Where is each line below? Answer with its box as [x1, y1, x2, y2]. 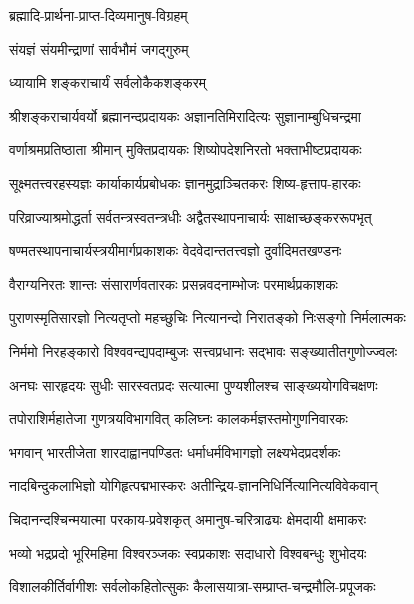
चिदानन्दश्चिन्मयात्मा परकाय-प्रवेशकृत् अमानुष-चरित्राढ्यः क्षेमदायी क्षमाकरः [9, 508, 367, 529]
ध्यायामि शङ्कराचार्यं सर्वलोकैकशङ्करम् [9, 72, 207, 93]
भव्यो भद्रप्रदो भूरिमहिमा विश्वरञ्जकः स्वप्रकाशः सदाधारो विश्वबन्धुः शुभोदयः [9, 542, 367, 563]
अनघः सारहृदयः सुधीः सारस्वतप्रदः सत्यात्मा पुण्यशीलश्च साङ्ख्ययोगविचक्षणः [9, 374, 378, 395]
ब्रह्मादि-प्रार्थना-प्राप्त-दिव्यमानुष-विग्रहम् [9, 5, 188, 25]
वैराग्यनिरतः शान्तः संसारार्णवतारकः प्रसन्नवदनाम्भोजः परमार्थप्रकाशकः [9, 273, 338, 294]
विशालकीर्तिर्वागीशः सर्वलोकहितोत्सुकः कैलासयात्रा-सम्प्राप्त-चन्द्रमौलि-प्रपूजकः [9, 576, 376, 597]
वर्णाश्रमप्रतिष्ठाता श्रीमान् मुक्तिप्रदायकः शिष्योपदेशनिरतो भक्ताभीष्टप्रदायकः [9, 139, 362, 160]
